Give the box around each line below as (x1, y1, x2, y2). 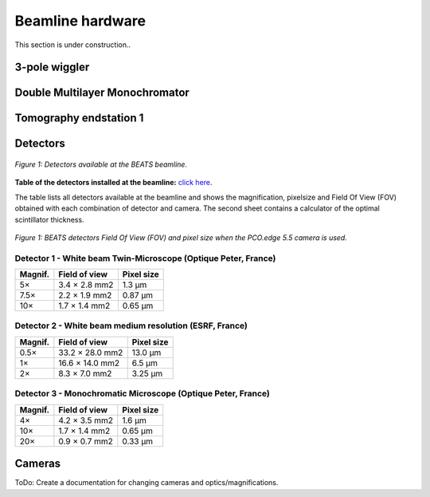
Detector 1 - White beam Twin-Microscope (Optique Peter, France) (14, 252, 276, 263)
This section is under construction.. (14, 40, 131, 49)
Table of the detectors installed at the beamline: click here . (14, 178, 213, 187)
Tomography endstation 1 (14, 112, 144, 125)
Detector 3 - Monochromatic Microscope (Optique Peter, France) (14, 388, 271, 399)
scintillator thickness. (14, 215, 84, 224)
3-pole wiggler (14, 61, 90, 74)
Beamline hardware (14, 12, 147, 30)
